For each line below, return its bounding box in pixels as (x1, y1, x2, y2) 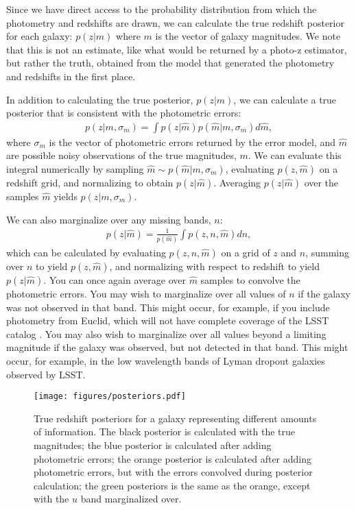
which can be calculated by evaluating (6, 245, 166, 260)
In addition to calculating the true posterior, (6, 92, 193, 106)
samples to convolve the (200, 273, 300, 287)
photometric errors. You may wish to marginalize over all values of (6, 287, 286, 301)
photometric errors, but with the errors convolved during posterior (34, 465, 313, 479)
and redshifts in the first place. (6, 69, 136, 83)
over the (304, 175, 339, 189)
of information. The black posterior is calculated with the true (34, 424, 296, 439)
